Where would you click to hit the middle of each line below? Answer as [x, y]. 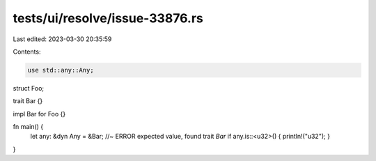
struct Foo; [29, 88]
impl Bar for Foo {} [39, 114]
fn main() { [28, 127]
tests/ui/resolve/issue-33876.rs [108, 18]
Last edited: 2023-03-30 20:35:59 [62, 39]
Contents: [27, 52]
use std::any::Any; [61, 70]
